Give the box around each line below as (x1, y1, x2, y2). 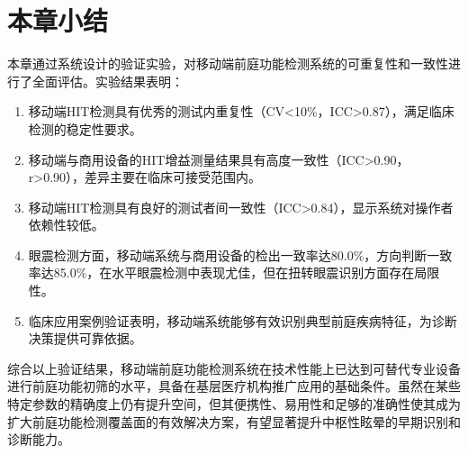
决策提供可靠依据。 (28, 329, 142, 348)
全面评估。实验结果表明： (31, 71, 184, 90)
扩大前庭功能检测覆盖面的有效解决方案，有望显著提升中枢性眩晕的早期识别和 (7, 412, 461, 431)
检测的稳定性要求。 (28, 119, 142, 138)
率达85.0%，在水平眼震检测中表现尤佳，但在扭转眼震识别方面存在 (28, 263, 415, 282)
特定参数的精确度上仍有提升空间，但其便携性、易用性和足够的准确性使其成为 (7, 395, 461, 413)
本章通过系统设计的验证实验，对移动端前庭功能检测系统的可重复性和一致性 (7, 54, 448, 73)
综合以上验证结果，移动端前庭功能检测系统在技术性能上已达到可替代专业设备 (7, 359, 461, 377)
